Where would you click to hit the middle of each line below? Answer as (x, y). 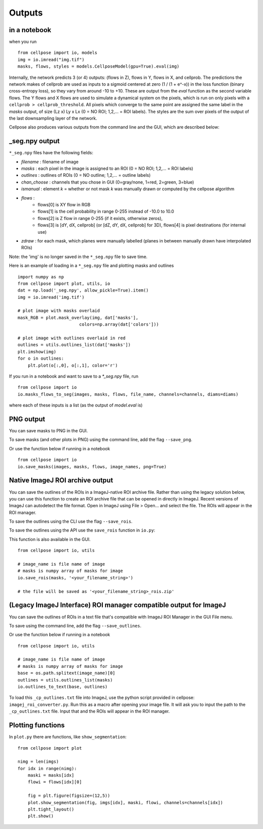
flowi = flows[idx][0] (55, 782)
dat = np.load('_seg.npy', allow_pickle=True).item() (83, 290)
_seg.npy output (34, 141)
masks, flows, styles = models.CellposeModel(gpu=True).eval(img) (99, 66)
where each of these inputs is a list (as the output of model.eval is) (76, 405)
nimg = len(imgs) (38, 762)
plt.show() (41, 816)
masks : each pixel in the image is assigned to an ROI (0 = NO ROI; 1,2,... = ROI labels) (107, 168)
